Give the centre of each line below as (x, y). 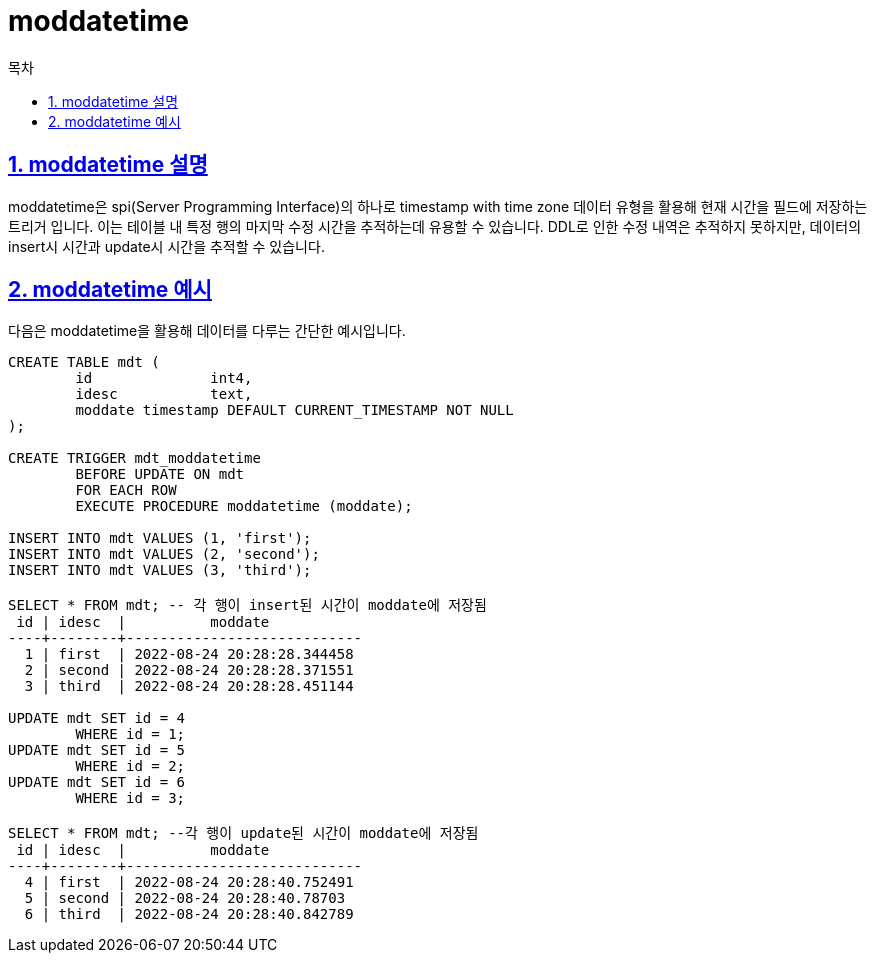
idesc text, (164, 394)
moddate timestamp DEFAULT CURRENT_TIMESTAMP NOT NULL (294, 410)
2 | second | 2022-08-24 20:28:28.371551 (189, 670)
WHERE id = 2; (130, 766)
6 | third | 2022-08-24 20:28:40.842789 (189, 914)
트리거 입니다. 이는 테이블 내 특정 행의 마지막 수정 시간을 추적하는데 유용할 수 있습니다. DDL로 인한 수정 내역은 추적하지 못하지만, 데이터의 (435, 226)
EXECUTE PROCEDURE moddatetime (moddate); (244, 506)
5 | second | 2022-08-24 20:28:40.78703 (185, 898)
